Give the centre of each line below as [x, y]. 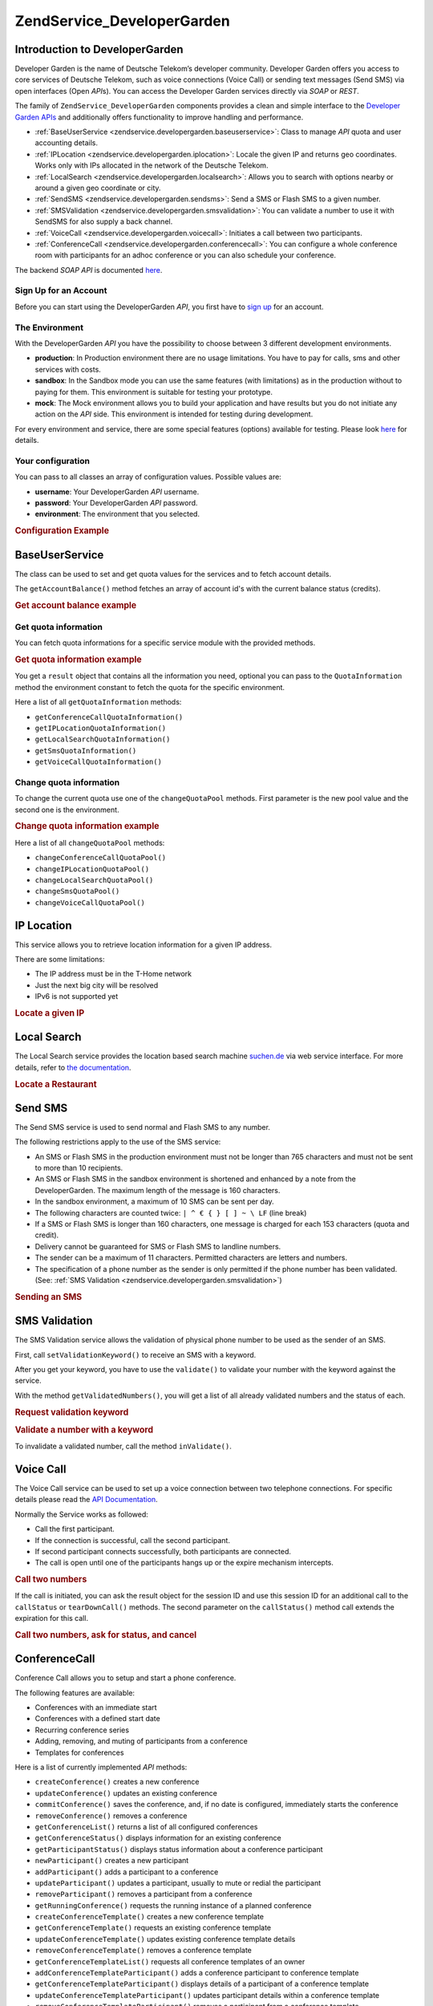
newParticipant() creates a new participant [112, 1861]
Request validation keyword [72, 1412]
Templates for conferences [79, 1752]
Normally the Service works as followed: [81, 1514]
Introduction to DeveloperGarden [99, 49]
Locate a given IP [50, 1013]
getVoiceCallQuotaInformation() [98, 762]
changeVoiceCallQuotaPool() [90, 902]
